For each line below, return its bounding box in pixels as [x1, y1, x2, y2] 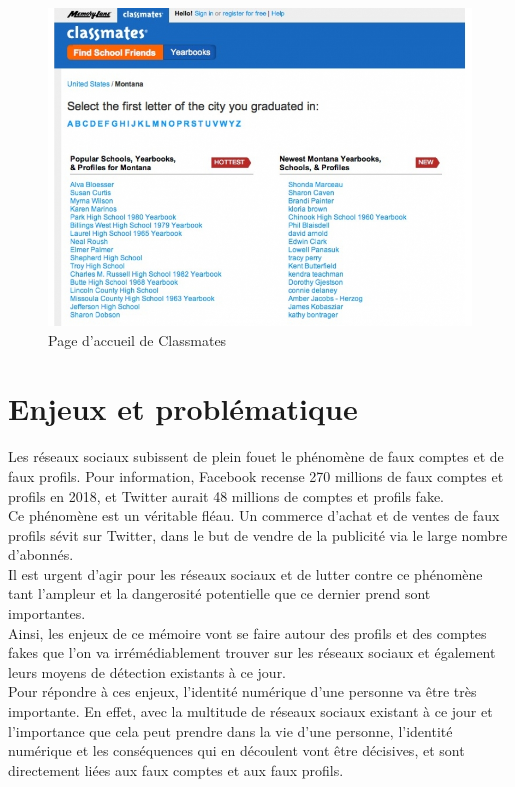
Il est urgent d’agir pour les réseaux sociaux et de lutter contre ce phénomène [8, 563, 483, 584]
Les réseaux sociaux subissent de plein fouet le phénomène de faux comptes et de [8, 446, 504, 467]
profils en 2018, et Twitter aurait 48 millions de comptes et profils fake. [8, 485, 445, 506]
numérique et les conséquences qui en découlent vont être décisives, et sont [8, 740, 465, 761]
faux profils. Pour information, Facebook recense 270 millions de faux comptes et [8, 465, 504, 486]
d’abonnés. [8, 544, 74, 565]
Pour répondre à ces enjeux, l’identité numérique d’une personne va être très [8, 681, 477, 702]
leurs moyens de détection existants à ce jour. [8, 661, 287, 682]
